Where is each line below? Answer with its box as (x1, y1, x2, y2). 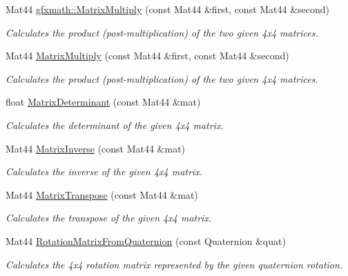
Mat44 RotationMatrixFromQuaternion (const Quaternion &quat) (6, 233, 286, 248)
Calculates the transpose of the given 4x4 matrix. (6, 210, 212, 225)
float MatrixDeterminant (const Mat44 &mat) (6, 95, 201, 109)
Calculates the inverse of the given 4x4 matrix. (6, 164, 202, 179)
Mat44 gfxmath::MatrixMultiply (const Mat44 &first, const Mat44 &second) (6, 2, 330, 16)
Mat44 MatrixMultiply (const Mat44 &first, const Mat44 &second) (6, 48, 289, 63)
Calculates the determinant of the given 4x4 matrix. (6, 117, 224, 132)
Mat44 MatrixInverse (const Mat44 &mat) (6, 141, 186, 155)
